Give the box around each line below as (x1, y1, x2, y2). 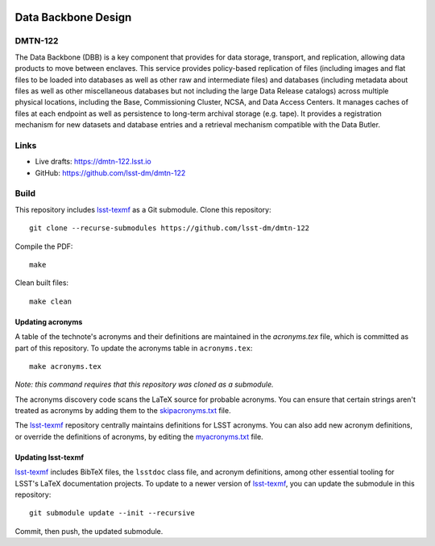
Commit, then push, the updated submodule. (14, 526, 164, 536)
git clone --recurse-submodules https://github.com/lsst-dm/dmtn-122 (29, 224, 310, 233)
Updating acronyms (14, 316, 83, 326)
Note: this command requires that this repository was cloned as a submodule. (14, 379, 274, 390)
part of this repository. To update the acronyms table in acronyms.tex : (14, 343, 253, 353)
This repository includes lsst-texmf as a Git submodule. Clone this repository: (14, 205, 271, 214)
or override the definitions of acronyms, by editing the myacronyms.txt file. (14, 432, 263, 441)
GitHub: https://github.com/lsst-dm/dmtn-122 (35, 168, 186, 177)
